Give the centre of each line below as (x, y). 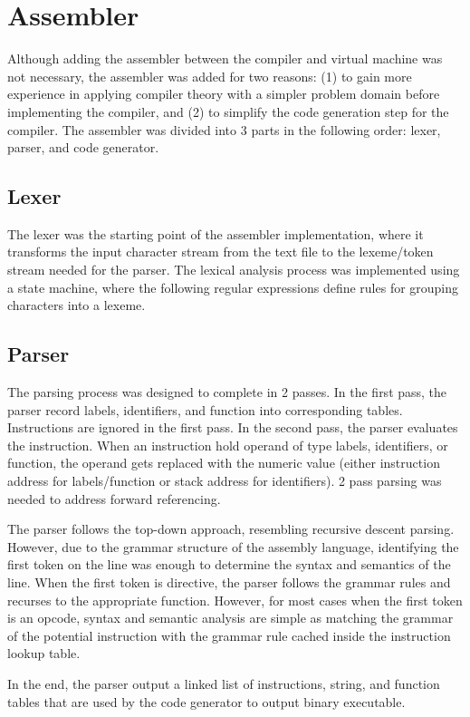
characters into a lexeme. (77, 305)
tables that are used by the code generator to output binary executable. (206, 701)
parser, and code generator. (83, 147)
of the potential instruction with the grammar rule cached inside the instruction (229, 635)
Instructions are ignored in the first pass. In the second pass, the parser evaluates (233, 427)
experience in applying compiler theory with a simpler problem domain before (224, 94)
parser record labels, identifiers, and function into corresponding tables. (205, 409)
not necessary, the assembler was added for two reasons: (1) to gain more (210, 76)
